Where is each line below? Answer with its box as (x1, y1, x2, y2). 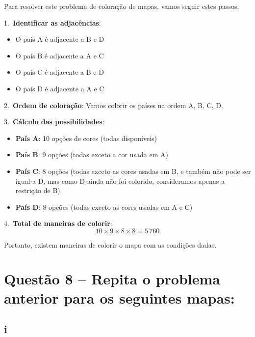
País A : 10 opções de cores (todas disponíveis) (15, 133, 157, 143)
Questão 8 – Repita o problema (4, 268, 220, 288)
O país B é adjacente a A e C (15, 50, 104, 60)
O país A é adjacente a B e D (15, 34, 104, 44)
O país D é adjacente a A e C (15, 83, 104, 93)
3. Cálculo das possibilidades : (4, 116, 104, 127)
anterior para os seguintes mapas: (4, 287, 235, 308)
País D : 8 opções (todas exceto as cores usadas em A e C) (15, 201, 193, 212)
